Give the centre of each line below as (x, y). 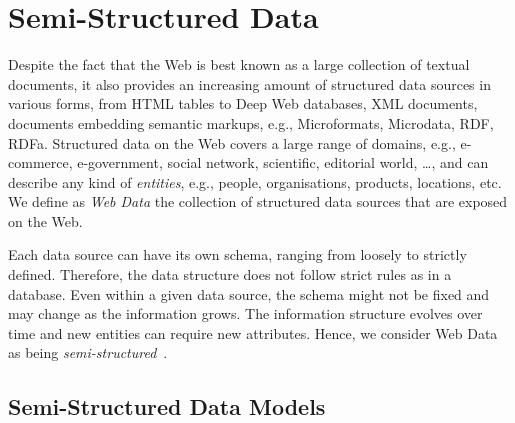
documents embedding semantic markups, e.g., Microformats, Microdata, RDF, (251, 122)
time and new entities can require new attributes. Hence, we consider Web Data (253, 332)
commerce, (40, 162)
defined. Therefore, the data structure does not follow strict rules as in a (230, 274)
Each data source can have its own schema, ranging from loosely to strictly (237, 254)
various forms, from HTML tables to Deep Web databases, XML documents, (243, 103)
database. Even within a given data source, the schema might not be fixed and (249, 293)
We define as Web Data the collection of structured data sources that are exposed (258, 201)
